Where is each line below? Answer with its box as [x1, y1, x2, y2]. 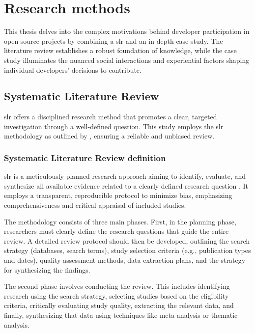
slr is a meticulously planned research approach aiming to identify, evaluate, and [4, 171, 246, 181]
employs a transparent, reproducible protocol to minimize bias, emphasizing [4, 190, 232, 200]
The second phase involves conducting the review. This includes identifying [4, 281, 230, 291]
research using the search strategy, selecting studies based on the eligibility [4, 290, 229, 301]
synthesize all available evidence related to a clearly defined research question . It [4, 180, 249, 191]
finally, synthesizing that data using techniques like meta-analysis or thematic [4, 310, 238, 320]
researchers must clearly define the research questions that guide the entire [4, 226, 229, 236]
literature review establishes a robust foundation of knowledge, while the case [4, 45, 237, 55]
